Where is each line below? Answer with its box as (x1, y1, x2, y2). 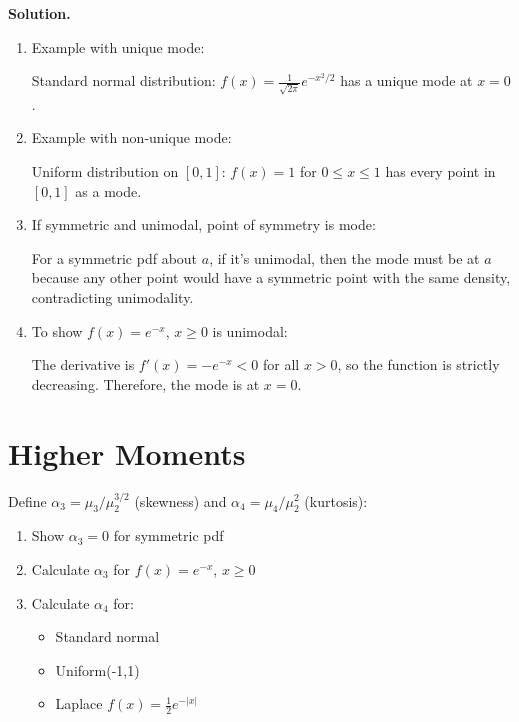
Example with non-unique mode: (31, 127, 232, 148)
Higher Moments (8, 432, 246, 473)
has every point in (385, 161, 496, 182)
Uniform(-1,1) (55, 659, 140, 680)
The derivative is (31, 354, 135, 375)
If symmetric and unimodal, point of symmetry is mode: (31, 214, 376, 235)
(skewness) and (134, 490, 227, 511)
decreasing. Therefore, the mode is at (31, 373, 260, 394)
